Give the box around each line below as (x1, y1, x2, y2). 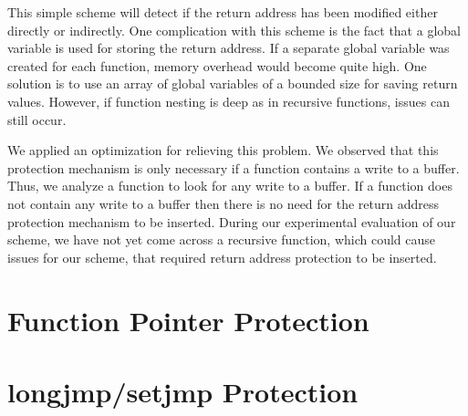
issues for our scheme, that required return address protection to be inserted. (7, 247, 437, 266)
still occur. (7, 109, 67, 129)
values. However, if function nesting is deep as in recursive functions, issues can (7, 91, 450, 110)
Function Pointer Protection (7, 301, 369, 338)
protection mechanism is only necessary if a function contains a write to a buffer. (7, 158, 460, 177)
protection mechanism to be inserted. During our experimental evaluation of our (7, 212, 456, 231)
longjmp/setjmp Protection (7, 372, 359, 410)
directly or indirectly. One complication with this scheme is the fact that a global (7, 20, 461, 39)
